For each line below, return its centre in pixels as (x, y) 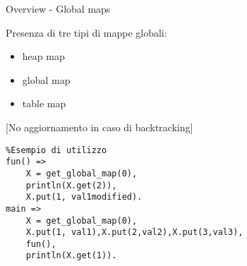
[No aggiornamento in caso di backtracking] (100, 127)
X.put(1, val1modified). (84, 197)
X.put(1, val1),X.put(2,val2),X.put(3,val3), (134, 232)
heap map (43, 56)
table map (44, 103)
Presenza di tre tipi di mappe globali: (86, 32)
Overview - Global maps (58, 8)
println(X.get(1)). (71, 256)
